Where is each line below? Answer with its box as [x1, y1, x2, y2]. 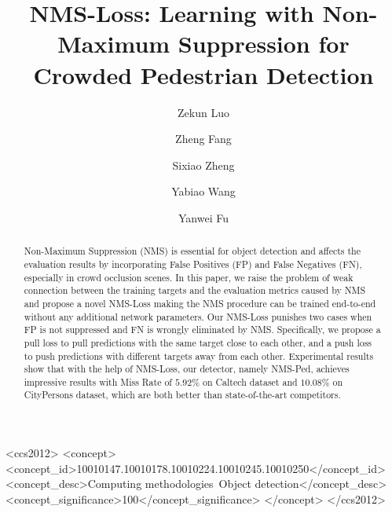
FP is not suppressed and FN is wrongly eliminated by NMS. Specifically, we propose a [24, 323, 381, 336]
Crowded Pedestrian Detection [33, 58, 374, 90]
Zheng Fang [175, 130, 232, 147]
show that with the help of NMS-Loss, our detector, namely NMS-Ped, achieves [24, 362, 350, 376]
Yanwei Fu [178, 209, 229, 225]
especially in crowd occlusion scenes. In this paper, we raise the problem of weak [24, 270, 354, 284]
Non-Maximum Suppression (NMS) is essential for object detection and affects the [24, 244, 361, 258]
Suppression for [178, 27, 350, 60]
